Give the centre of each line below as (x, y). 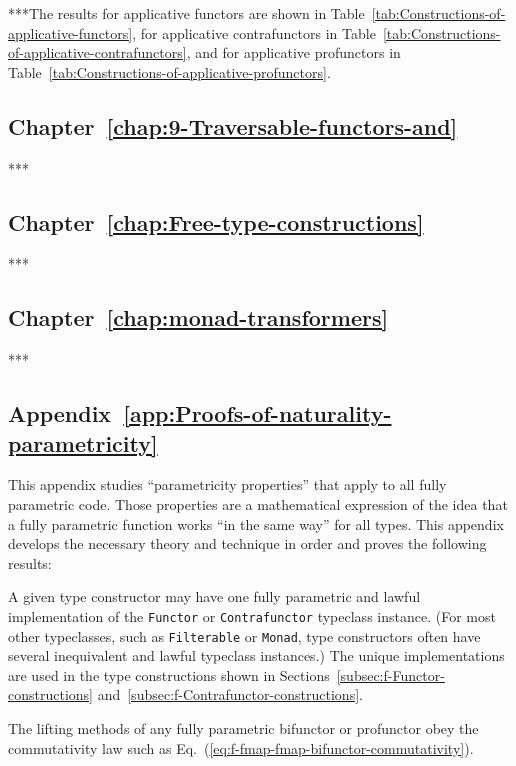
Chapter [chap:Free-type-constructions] (216, 221)
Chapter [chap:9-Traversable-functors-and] (233, 125)
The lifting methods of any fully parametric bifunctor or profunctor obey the (243, 728)
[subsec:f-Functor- (390, 674)
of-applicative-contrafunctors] (97, 52)
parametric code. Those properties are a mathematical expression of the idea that (258, 503)
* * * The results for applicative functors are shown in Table (186, 13)
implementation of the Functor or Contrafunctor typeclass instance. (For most (252, 615)
